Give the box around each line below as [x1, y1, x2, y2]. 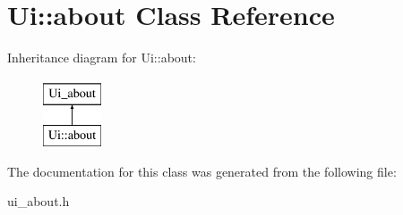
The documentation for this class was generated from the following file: [7, 161, 397, 180]
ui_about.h [7, 192, 70, 211]
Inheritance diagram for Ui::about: [7, 48, 196, 67]
